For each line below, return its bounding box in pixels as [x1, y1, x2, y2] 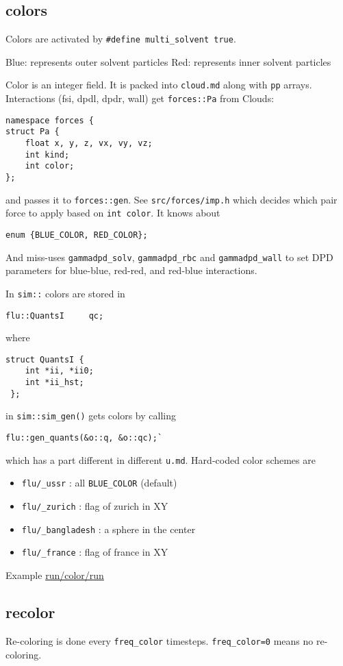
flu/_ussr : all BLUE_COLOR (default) [21, 476, 177, 490]
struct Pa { [5, 127, 60, 137]
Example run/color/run [5, 568, 104, 582]
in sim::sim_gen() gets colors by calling [5, 408, 176, 423]
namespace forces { [5, 115, 94, 125]
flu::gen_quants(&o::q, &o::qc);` [5, 433, 163, 443]
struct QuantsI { [5, 354, 84, 365]
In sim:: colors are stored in [5, 286, 125, 300]
